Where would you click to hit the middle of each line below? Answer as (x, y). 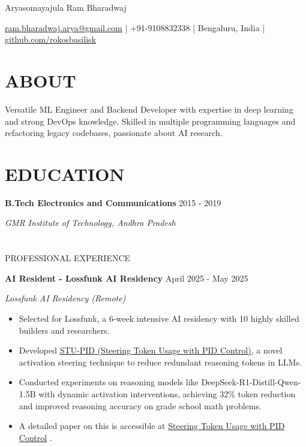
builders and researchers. (64, 330)
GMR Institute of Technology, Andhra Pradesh (90, 223)
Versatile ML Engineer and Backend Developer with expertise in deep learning (149, 109)
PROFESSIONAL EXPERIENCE (68, 258)
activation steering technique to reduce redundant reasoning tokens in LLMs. (160, 362)
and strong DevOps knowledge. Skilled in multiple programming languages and (150, 121)
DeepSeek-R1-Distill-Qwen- (251, 382)
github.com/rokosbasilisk (50, 39)
